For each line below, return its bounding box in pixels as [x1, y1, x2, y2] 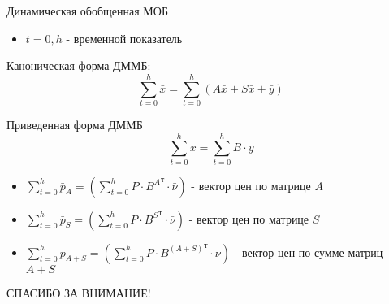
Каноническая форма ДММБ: [6, 57, 151, 74]
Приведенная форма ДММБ [6, 115, 143, 132]
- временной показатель [66, 29, 183, 46]
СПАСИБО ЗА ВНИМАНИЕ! [6, 284, 151, 301]
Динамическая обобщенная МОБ [6, 2, 168, 19]
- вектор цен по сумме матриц [234, 243, 383, 260]
